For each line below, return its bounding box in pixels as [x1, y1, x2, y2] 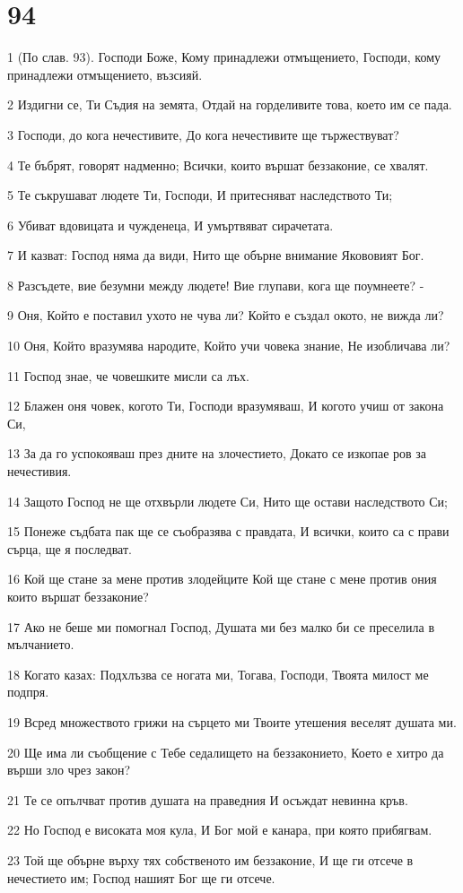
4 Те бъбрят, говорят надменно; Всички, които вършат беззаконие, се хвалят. [7, 155, 429, 174]
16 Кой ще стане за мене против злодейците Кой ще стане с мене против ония [7, 569, 437, 588]
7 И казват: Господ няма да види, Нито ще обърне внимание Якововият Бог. [7, 246, 424, 264]
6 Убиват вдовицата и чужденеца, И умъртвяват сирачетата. [7, 215, 334, 234]
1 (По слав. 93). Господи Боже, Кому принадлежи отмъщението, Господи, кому [7, 48, 441, 66]
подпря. [7, 682, 49, 701]
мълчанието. [7, 635, 74, 654]
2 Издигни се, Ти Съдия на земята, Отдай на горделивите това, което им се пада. [7, 95, 452, 114]
